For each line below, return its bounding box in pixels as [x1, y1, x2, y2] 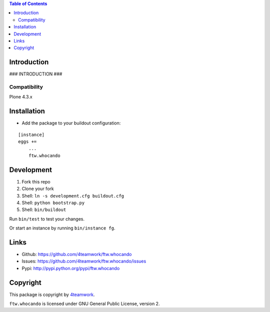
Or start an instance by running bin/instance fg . [9, 225, 115, 231]
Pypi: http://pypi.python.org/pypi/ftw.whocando [21, 265, 120, 271]
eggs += [18, 139, 37, 144]
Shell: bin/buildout [21, 206, 66, 212]
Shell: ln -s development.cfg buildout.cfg [21, 192, 124, 198]
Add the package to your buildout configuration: [21, 120, 121, 126]
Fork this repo [21, 178, 50, 184]
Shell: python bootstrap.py [21, 199, 85, 205]
